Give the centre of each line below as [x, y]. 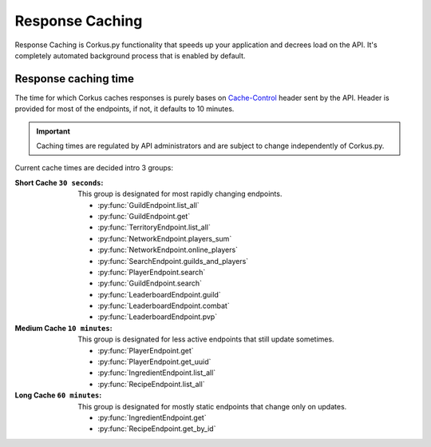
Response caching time [75, 79]
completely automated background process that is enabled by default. [130, 55]
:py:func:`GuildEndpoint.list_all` [148, 205]
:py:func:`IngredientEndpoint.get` [152, 417]
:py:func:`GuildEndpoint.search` [150, 283]
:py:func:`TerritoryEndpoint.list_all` [154, 227]
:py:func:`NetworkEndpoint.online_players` [168, 250]
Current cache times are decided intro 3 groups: [94, 168]
